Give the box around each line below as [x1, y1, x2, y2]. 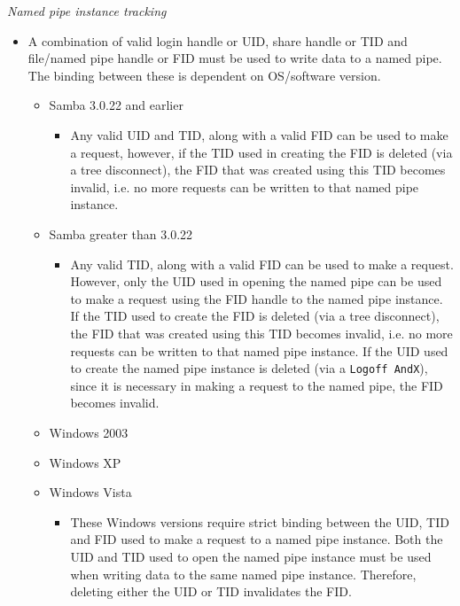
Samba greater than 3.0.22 [49, 224, 193, 243]
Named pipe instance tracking [7, 2, 167, 19]
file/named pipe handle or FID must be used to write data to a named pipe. [27, 49, 442, 67]
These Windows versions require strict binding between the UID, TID [70, 512, 449, 531]
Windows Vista [49, 483, 132, 501]
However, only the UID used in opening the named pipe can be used [70, 272, 442, 291]
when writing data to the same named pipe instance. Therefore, [70, 564, 417, 583]
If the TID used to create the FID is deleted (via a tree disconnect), [70, 307, 440, 325]
